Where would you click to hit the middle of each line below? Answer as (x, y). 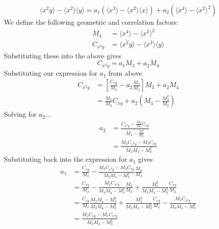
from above (125, 72)
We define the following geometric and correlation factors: (91, 22)
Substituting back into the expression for (66, 159)
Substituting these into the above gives (63, 55)
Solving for (20, 114)
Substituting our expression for (51, 72)
